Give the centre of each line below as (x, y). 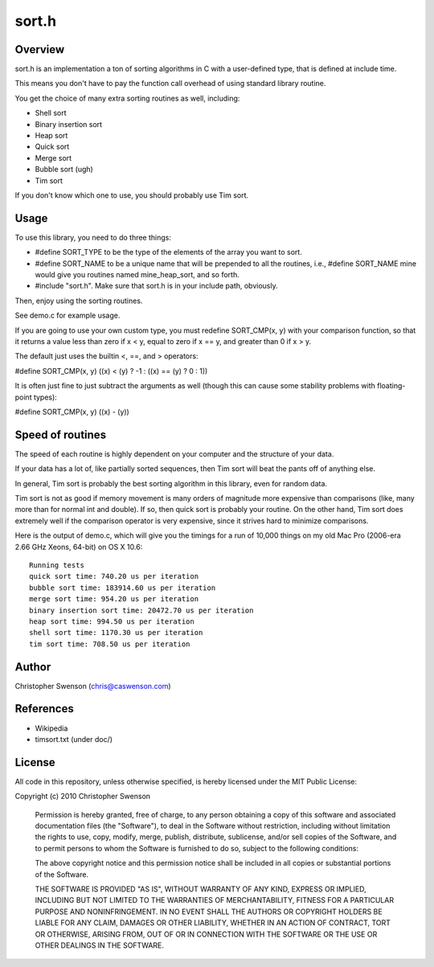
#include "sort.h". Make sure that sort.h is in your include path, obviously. (156, 286)
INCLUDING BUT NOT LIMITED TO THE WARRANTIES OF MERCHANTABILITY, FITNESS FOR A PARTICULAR (214, 900)
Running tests (57, 565)
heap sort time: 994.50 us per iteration (112, 621)
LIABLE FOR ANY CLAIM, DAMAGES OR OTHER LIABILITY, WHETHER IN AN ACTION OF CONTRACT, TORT (213, 923)
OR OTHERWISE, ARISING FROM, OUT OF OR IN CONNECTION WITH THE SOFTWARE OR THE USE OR (206, 934)
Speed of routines (61, 434)
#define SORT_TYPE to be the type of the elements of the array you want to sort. (169, 252)
